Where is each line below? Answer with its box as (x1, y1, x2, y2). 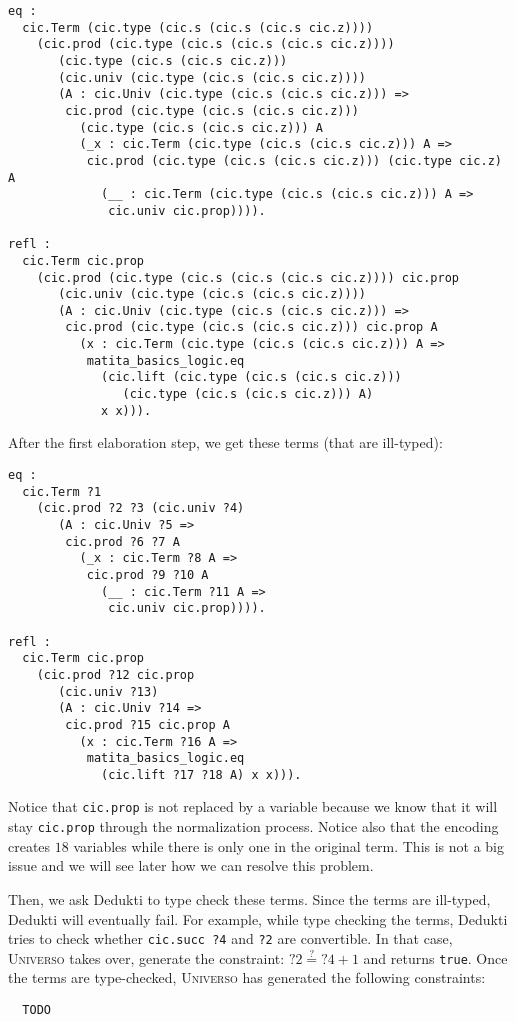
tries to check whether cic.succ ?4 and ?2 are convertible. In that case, (8, 928, 453, 949)
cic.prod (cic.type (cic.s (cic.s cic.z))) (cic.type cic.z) (86, 153, 502, 168)
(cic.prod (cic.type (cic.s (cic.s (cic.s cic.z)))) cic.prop (36, 270, 460, 285)
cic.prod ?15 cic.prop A (65, 717, 230, 732)
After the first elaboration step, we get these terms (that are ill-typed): (8, 432, 443, 453)
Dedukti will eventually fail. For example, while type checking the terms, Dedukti (8, 908, 508, 929)
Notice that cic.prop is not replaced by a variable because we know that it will (8, 796, 498, 817)
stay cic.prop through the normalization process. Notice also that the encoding (8, 816, 499, 837)
